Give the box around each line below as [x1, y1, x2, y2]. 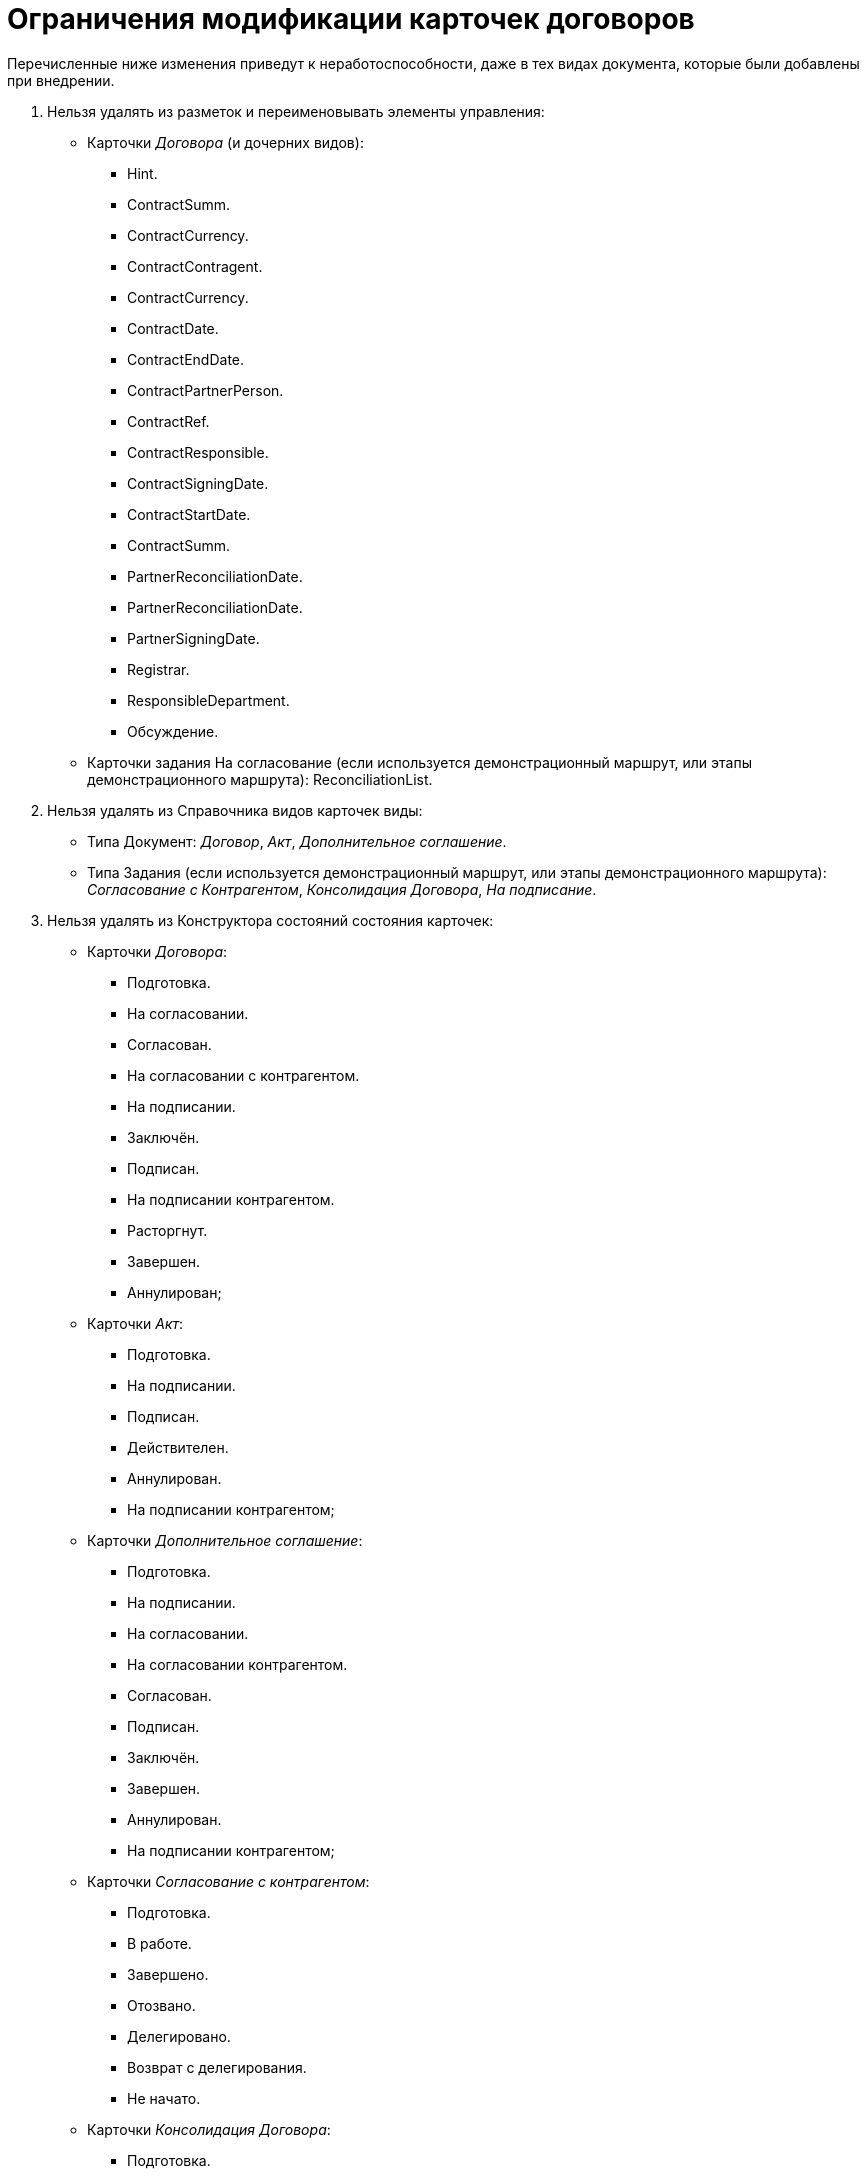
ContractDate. [127, 319, 219, 337]
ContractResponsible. [127, 443, 269, 461]
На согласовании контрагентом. [127, 1655, 348, 1673]
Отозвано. [127, 1996, 196, 2014]
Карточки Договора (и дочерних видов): [87, 133, 364, 151]
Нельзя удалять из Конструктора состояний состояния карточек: [47, 911, 494, 929]
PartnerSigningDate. [127, 629, 260, 647]
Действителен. [127, 1438, 229, 1456]
